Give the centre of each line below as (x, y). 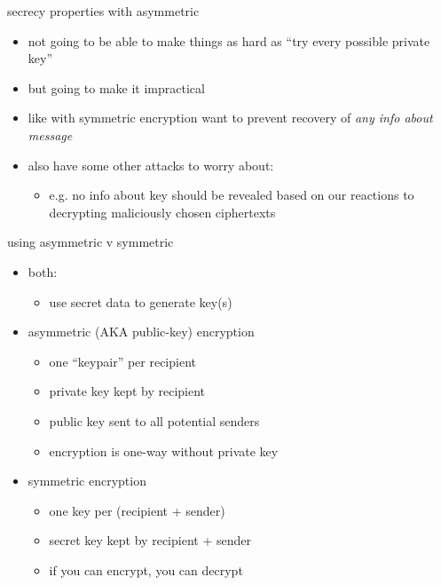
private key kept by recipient (127, 391)
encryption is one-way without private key (164, 451)
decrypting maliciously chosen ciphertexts (162, 212)
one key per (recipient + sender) (137, 510)
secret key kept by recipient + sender (150, 540)
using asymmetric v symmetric (91, 242)
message (50, 134)
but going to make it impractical (116, 87)
